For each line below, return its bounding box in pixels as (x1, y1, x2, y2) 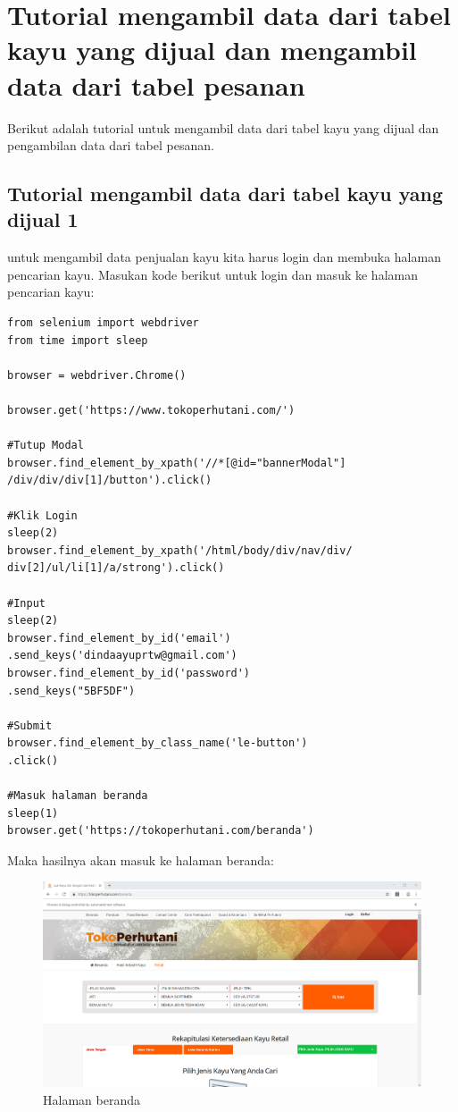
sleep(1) (7, 806, 59, 820)
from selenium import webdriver (7, 316, 199, 330)
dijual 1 (7, 206, 79, 233)
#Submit (7, 719, 53, 732)
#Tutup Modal (7, 439, 84, 452)
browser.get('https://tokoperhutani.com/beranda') (7, 824, 314, 838)
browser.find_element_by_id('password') (7, 666, 251, 679)
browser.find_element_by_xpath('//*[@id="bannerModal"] (7, 456, 346, 469)
